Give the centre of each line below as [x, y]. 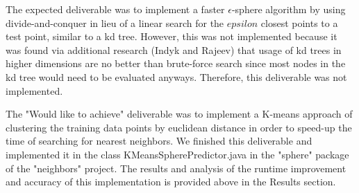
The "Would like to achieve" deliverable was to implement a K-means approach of [179, 114]
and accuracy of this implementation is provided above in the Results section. [171, 182]
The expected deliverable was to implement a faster [115, 9]
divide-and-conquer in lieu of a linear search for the [115, 22]
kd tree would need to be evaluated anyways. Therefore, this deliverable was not [176, 76]
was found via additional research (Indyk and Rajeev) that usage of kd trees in [174, 49]
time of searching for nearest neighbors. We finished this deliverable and [159, 141]
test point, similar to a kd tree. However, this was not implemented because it [172, 36]
